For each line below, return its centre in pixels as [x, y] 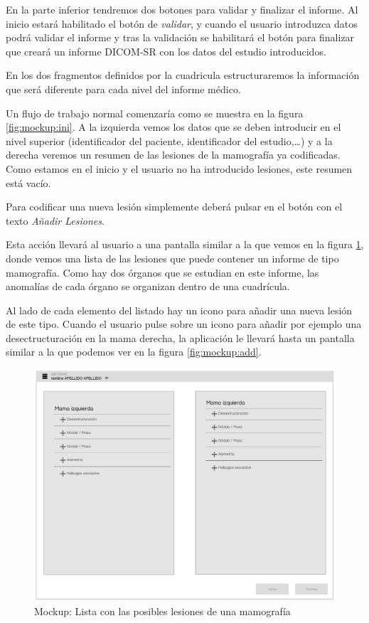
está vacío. [28, 182]
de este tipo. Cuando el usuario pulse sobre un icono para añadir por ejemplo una [184, 324]
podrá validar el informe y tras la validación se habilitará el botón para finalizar [180, 37]
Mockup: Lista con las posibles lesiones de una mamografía [162, 611]
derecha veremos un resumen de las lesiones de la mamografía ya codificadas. [173, 155]
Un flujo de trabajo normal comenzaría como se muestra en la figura [155, 113]
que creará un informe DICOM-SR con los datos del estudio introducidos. [166, 51]
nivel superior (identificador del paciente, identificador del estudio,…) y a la [169, 140]
